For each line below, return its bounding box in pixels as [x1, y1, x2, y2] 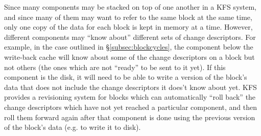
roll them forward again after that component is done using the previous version [4, 111, 255, 122]
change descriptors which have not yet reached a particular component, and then [4, 101, 257, 112]
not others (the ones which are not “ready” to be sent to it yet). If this [4, 61, 226, 72]
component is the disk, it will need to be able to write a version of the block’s [4, 72, 247, 82]
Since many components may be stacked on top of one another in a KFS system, [4, 2, 257, 12]
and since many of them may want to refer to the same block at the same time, [4, 11, 252, 22]
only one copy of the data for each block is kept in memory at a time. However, [4, 21, 253, 32]
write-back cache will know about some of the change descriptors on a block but [4, 51, 255, 62]
